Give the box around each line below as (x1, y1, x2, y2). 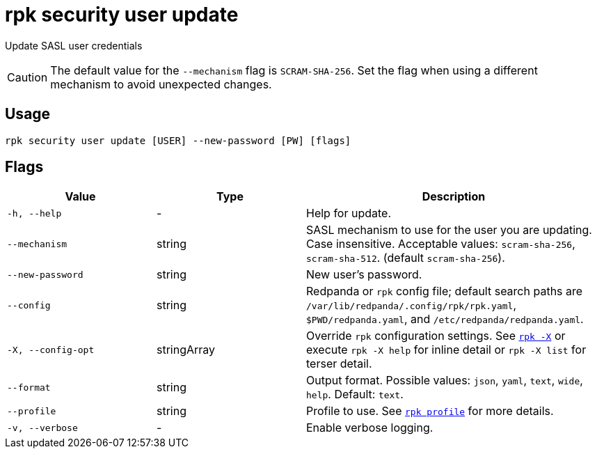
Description (422, 189, 486, 204)
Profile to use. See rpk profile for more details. (306, 404, 554, 418)
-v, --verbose (7, 422, 78, 433)
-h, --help (7, 208, 62, 219)
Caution (7, 70, 48, 84)
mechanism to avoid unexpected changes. (50, 77, 272, 91)
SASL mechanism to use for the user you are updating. (306, 223, 592, 237)
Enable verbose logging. (306, 421, 433, 435)
